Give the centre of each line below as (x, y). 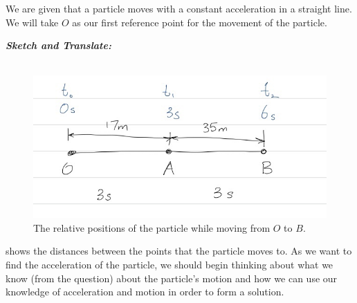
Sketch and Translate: (58, 45)
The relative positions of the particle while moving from (152, 227)
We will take (32, 22)
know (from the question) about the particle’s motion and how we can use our (172, 278)
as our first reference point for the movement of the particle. (200, 22)
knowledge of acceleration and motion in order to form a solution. (145, 292)
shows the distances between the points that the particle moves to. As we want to (179, 251)
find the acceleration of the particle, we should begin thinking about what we (170, 265)
